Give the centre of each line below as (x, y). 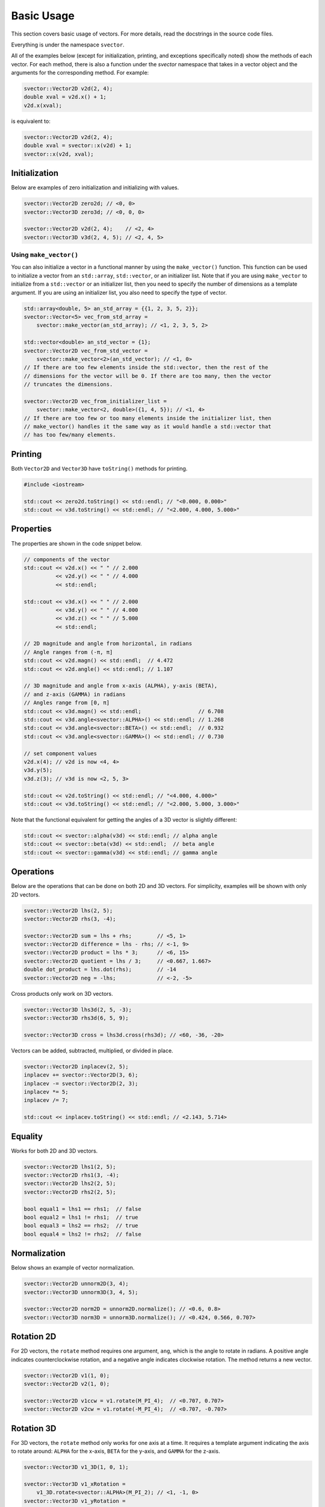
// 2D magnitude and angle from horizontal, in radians (108, 644)
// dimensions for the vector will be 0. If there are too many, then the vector (148, 376)
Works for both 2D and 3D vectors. (54, 1151)
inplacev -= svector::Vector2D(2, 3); (81, 1083)
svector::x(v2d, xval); (59, 154)
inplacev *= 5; (46, 1092)
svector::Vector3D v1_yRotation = (75, 1501)
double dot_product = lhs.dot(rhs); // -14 (100, 970)
